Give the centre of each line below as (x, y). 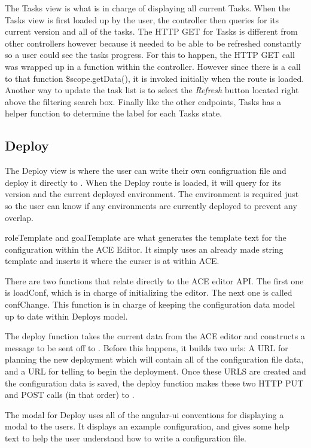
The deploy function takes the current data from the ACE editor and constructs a (155, 336)
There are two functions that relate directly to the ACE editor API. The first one (154, 280)
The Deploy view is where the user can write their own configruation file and (146, 171)
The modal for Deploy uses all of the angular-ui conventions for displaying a (144, 414)
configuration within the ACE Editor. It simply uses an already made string (144, 249)
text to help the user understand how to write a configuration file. (126, 438)
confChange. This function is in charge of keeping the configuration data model (150, 304)
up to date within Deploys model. (66, 316)
